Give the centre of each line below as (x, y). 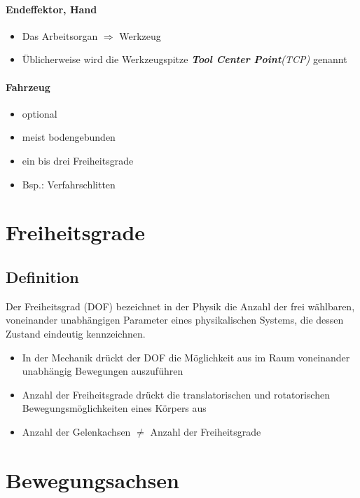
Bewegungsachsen (92, 479)
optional (40, 113)
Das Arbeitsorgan (60, 35)
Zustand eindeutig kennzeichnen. (76, 333)
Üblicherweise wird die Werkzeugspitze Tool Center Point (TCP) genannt (185, 59)
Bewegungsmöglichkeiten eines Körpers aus (114, 408)
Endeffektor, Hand (51, 9)
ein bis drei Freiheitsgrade (78, 160)
